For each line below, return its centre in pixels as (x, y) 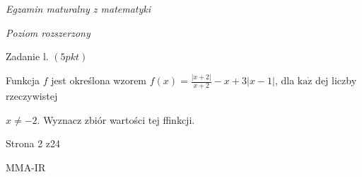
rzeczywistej (32, 95)
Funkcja (23, 80)
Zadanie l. (27, 56)
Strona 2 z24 (33, 143)
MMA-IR (26, 167)
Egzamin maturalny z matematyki (78, 8)
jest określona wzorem (99, 80)
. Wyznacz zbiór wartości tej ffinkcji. (116, 119)
